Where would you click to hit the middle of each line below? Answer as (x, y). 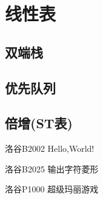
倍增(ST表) (39, 123)
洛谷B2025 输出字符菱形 (52, 168)
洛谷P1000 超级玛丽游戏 (52, 189)
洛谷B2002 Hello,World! (50, 148)
